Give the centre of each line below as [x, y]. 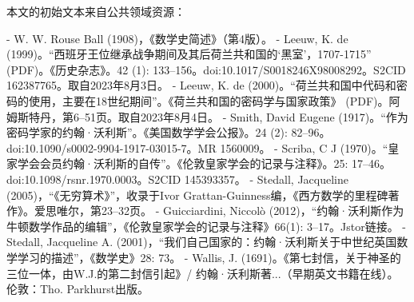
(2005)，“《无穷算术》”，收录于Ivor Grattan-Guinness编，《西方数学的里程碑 [197, 195]
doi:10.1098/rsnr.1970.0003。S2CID [94, 179]
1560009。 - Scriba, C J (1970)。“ [304, 147]
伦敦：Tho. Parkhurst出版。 [78, 289]
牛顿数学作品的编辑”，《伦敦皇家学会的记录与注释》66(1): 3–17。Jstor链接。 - [207, 226]
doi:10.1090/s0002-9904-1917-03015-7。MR [111, 147]
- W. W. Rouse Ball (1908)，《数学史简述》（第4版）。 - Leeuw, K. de [177, 38]
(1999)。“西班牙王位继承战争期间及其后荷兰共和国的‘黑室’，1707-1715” [189, 54]
